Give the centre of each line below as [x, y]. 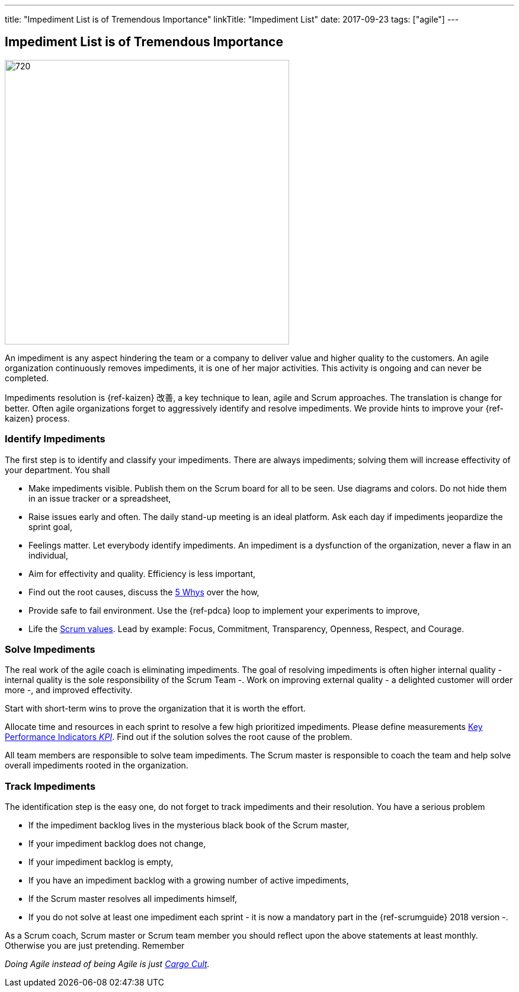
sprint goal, [50, 527]
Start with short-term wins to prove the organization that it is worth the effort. [155, 709]
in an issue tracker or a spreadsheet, [100, 498]
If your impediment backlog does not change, [117, 844]
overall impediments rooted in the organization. [97, 765]
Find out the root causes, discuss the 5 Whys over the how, [144, 592]
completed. [27, 378]
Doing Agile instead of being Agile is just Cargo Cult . [107, 964]
